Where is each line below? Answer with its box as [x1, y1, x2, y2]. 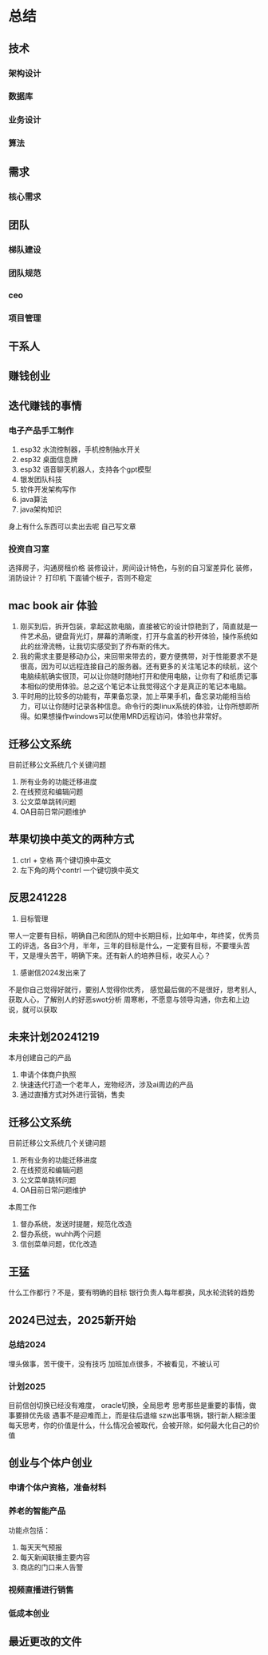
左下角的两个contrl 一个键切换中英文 [19, 865, 140, 875]
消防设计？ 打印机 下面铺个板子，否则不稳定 [8, 573, 152, 583]
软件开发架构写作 [19, 485, 77, 494]
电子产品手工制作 [8, 425, 74, 436]
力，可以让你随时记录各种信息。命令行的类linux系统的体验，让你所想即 [19, 701, 253, 712]
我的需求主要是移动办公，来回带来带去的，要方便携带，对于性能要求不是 [19, 652, 258, 661]
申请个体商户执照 [19, 1070, 77, 1079]
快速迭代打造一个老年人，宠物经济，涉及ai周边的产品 [19, 1080, 194, 1090]
